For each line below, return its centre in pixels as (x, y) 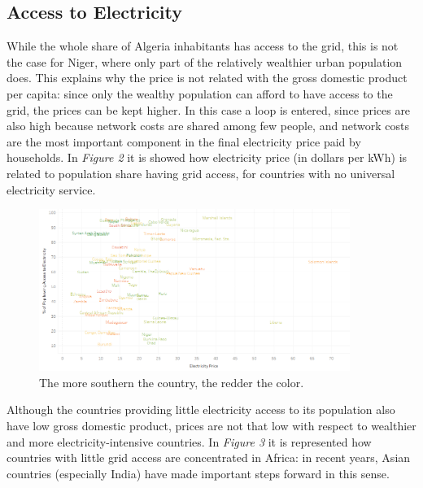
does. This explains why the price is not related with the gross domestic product (207, 78)
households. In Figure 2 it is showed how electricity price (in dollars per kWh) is (207, 157)
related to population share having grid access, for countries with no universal (201, 173)
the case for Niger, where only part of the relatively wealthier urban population (205, 61)
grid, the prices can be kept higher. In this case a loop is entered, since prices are (209, 109)
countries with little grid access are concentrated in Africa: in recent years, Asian (209, 457)
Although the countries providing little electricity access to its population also (201, 410)
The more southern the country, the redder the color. (172, 382)
